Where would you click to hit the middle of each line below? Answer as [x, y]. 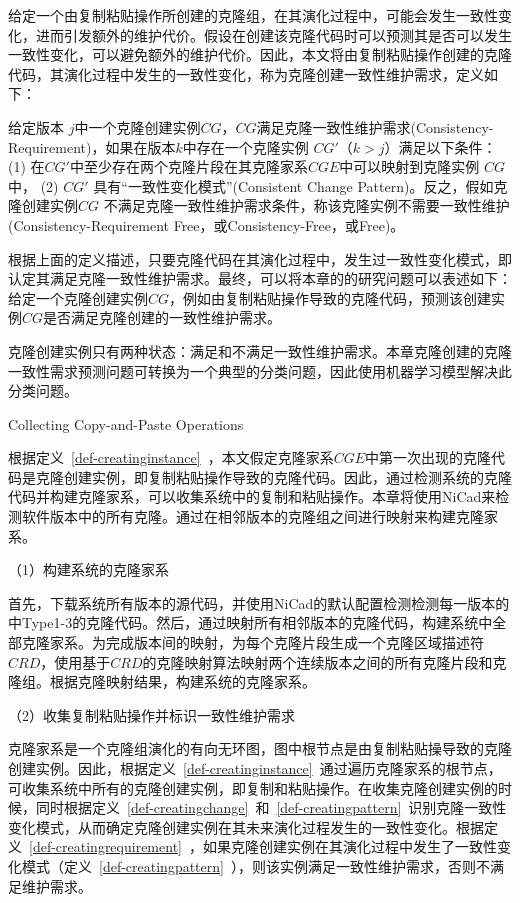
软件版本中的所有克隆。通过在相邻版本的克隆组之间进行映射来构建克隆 [252, 516]
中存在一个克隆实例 [245, 146]
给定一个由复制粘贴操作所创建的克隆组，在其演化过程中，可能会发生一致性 [253, 15]
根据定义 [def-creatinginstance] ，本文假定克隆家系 [171, 457]
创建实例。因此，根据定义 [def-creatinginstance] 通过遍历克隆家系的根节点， [255, 768]
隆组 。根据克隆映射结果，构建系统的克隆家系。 [162, 681]
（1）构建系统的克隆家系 [88, 569]
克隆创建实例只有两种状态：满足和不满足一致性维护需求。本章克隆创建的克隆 [260, 350]
